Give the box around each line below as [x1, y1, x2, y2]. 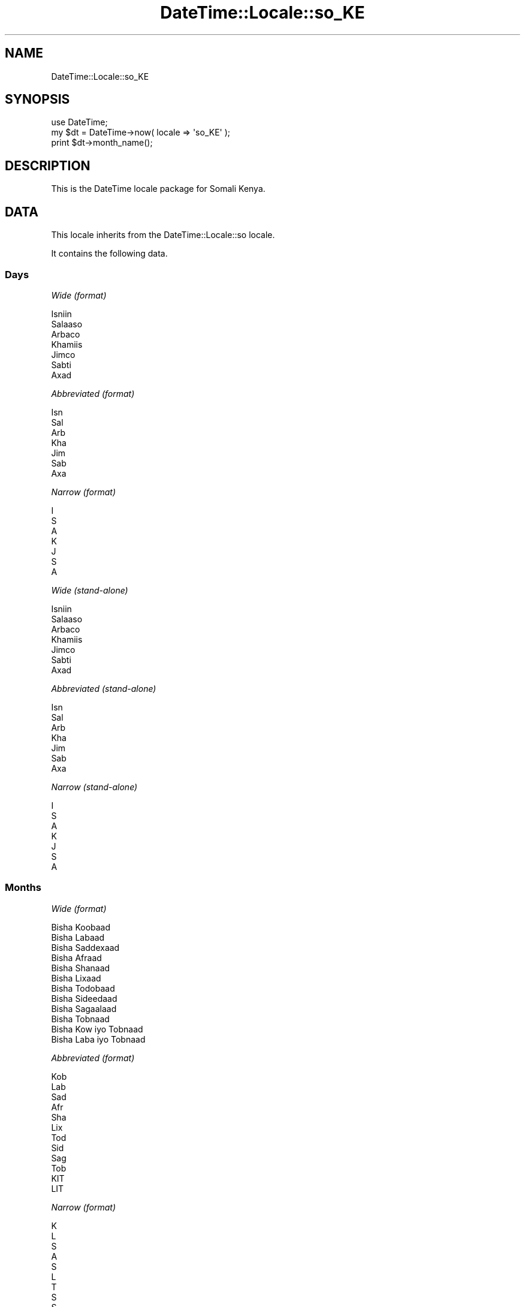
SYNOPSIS [5, 92, 70, 107]
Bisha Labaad [51, 932, 105, 942]
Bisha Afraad [51, 952, 102, 963]
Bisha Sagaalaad [51, 1003, 117, 1014]
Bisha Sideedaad [51, 993, 117, 1004]
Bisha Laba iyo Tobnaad [51, 1034, 146, 1044]
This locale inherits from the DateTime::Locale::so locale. [51, 230, 275, 240]
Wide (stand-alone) [51, 585, 128, 595]
